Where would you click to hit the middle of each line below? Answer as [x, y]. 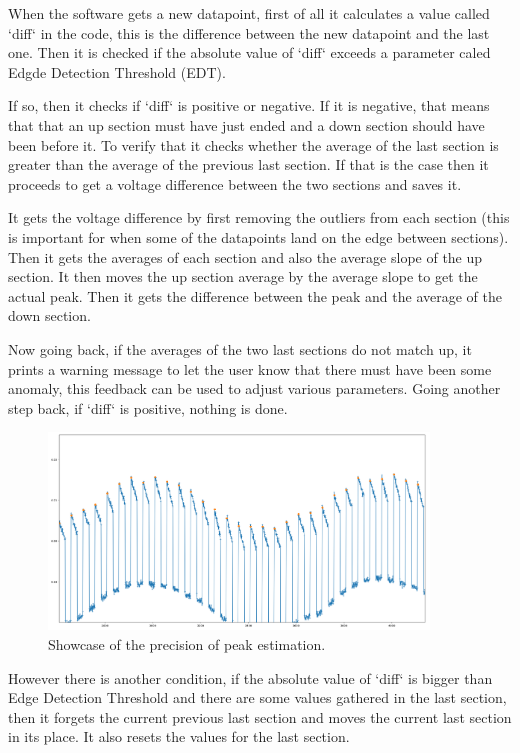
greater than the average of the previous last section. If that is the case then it [248, 164]
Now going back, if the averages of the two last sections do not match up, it [240, 348]
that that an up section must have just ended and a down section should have [246, 124]
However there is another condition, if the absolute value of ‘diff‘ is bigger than [250, 677]
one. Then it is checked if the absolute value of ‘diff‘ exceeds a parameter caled [249, 52]
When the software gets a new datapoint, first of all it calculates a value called [249, 13]
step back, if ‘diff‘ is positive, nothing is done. [148, 407]
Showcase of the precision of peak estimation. [187, 643]
